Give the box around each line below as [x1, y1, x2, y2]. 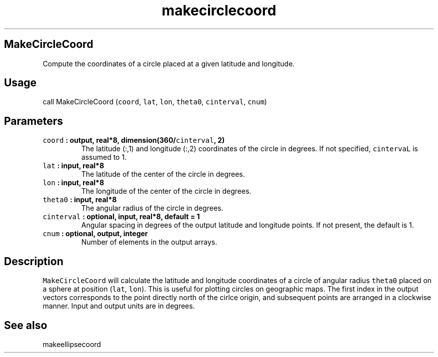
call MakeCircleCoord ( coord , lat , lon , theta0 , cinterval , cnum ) [42, 97, 267, 106]
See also [4, 319, 47, 332]
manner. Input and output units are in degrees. [42, 302, 195, 311]
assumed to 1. [81, 153, 127, 162]
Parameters [4, 114, 63, 127]
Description [4, 255, 63, 268]
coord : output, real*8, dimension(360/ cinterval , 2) [42, 136, 225, 145]
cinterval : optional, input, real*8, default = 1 [42, 212, 200, 221]
